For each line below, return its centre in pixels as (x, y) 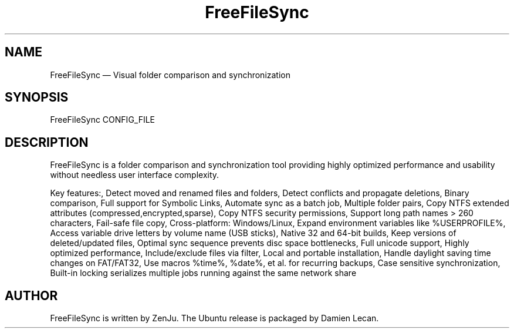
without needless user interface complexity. (135, 175)
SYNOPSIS (37, 97)
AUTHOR (31, 295)
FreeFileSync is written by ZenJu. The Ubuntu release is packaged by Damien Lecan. (214, 318)
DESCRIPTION (47, 142)
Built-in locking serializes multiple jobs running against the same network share (203, 273)
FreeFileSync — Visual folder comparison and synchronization (170, 75)
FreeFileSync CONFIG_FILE (103, 120)
